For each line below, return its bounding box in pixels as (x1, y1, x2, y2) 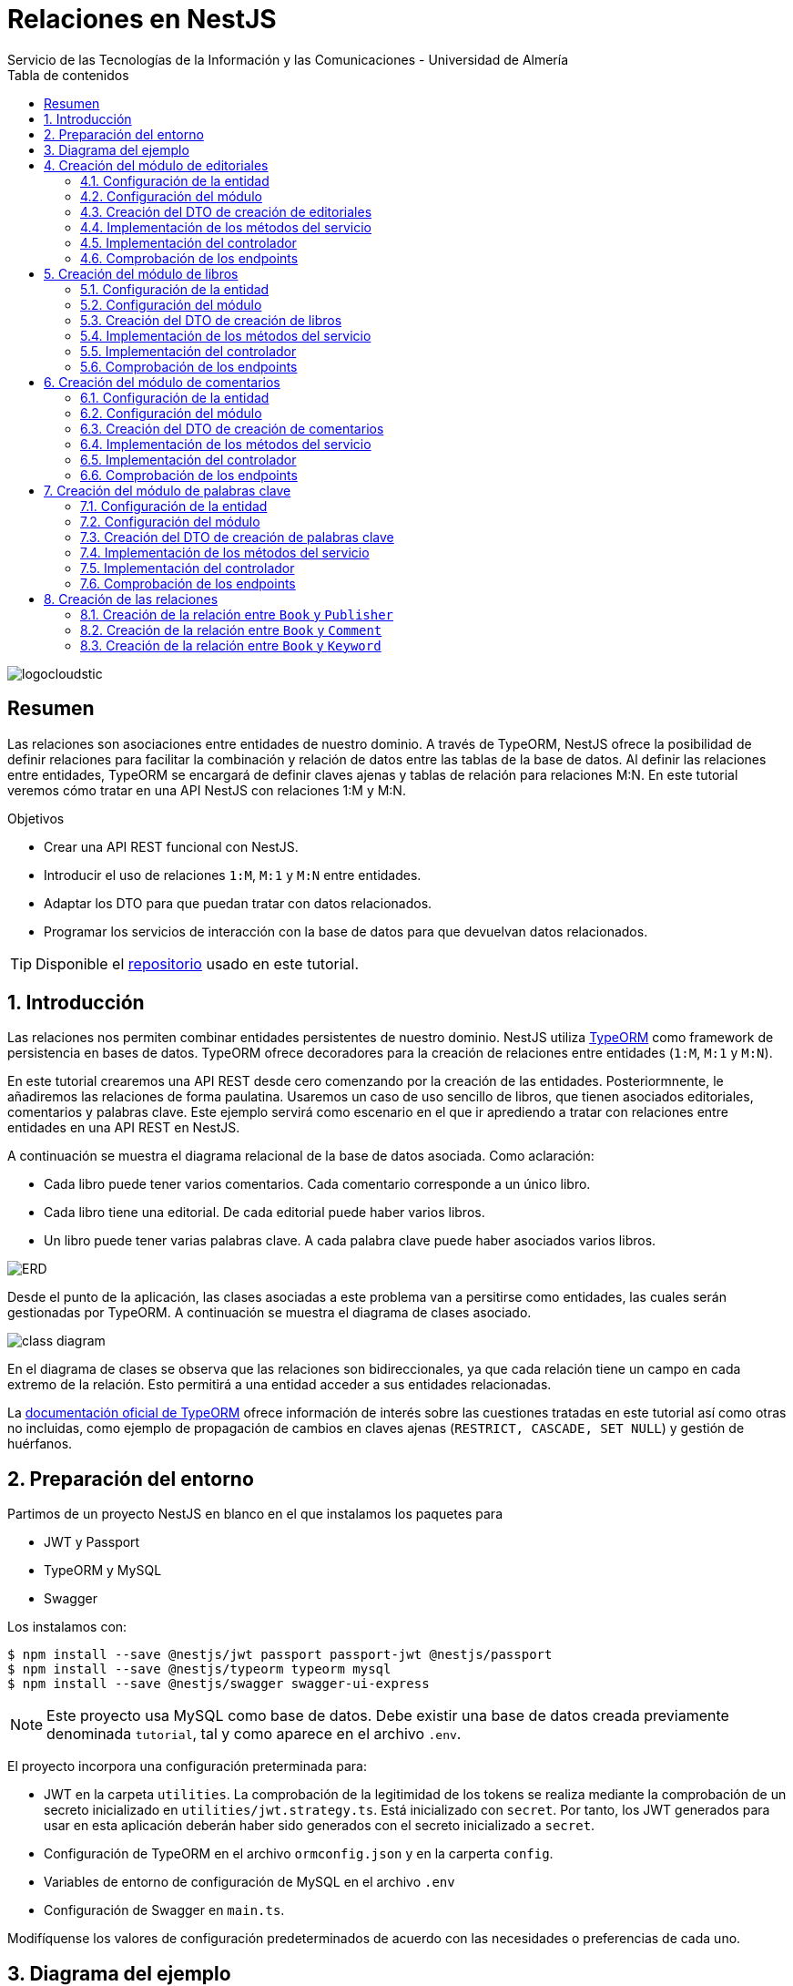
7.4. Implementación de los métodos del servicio (80, 544, 370, 560)
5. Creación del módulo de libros (44, 265, 239, 282)
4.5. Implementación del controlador (80, 234, 297, 251)
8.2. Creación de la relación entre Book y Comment (80, 621, 382, 638)
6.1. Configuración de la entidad (80, 389, 269, 405)
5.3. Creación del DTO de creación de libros (80, 312, 342, 328)
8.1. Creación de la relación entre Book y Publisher (80, 606, 394, 622)
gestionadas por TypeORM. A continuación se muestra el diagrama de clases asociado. (7, 1305, 532, 1321)
